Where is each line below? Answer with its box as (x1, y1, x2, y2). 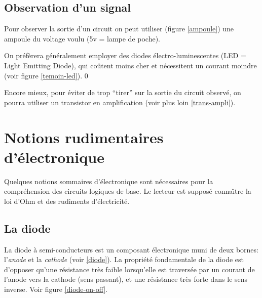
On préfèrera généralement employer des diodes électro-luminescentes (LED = (4, 50, 246, 61)
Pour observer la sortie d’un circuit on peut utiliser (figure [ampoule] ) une (4, 23, 234, 34)
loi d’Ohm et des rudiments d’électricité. (4, 195, 130, 206)
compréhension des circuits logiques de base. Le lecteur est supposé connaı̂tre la (4, 186, 251, 196)
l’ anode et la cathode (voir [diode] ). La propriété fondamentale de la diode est (4, 254, 244, 265)
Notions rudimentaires (4, 126, 164, 147)
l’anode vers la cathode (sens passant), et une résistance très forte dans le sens (4, 274, 248, 284)
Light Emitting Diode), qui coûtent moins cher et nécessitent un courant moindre (4, 60, 257, 70)
